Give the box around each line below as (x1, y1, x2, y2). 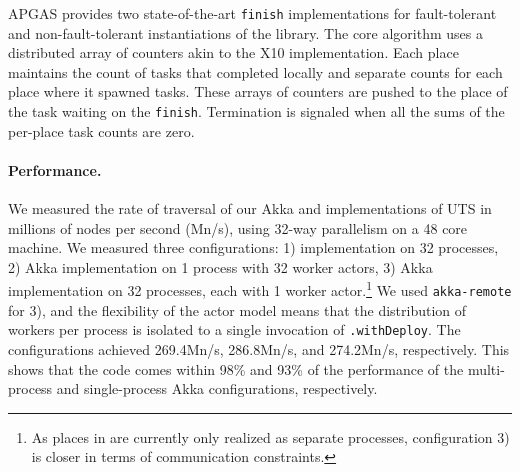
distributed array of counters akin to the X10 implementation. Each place (8, 42, 459, 63)
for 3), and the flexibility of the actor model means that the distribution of (8, 299, 467, 320)
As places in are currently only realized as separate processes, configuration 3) (31, 426, 510, 447)
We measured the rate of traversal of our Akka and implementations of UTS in (8, 198, 492, 219)
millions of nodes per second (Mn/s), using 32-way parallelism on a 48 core (8, 217, 468, 238)
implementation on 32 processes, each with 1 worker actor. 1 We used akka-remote (8, 277, 512, 301)
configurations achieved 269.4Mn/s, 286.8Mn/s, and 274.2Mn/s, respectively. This (8, 339, 510, 360)
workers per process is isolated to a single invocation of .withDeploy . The (8, 319, 461, 340)
